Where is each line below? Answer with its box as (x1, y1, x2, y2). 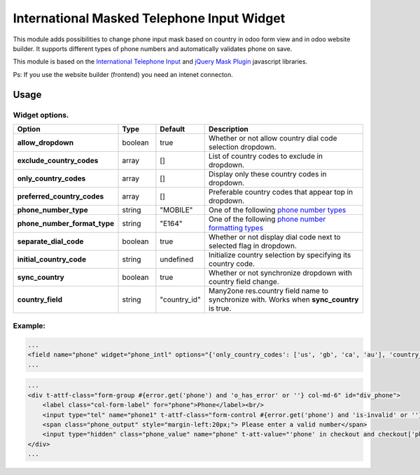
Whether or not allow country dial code (209, 133, 337, 143)
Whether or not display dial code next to (209, 232, 341, 241)
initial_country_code (17, 254, 87, 264)
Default (160, 124, 185, 134)
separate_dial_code (17, 236, 84, 246)
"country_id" (160, 295, 201, 304)
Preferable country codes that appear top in (209, 187, 353, 197)
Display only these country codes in (209, 169, 327, 178)
